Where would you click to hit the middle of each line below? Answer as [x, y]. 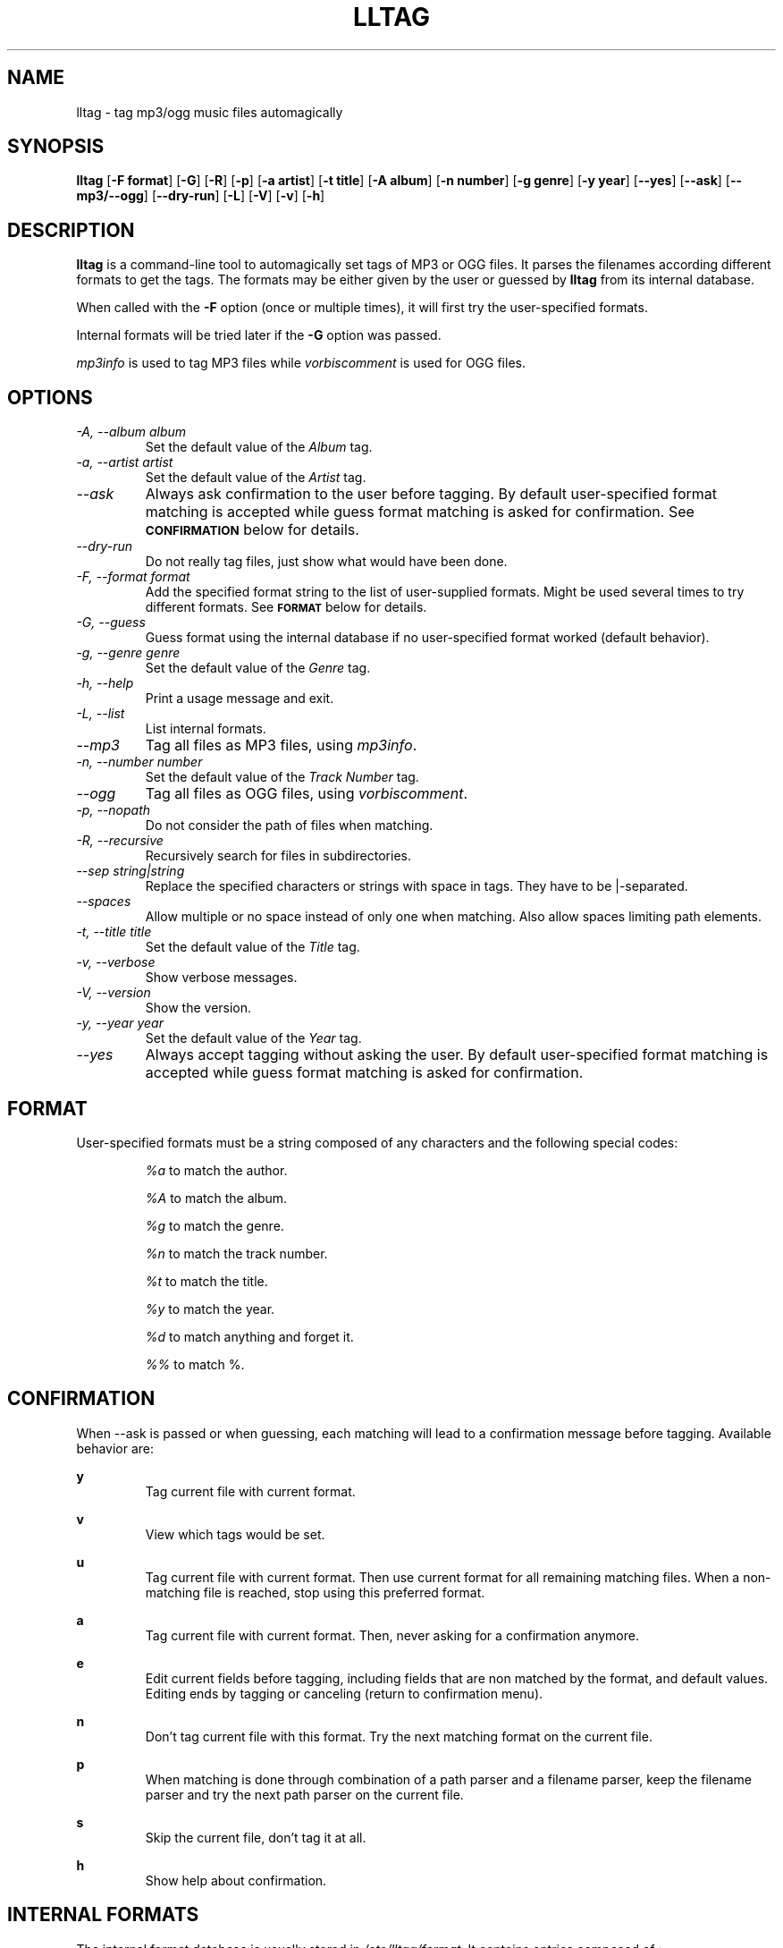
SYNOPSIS [56, 147]
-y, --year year [120, 1023]
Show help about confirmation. [236, 1880]
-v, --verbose [116, 962]
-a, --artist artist [125, 462]
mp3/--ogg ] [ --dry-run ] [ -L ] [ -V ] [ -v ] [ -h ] [201, 196]
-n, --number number [139, 762]
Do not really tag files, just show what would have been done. [326, 562]
